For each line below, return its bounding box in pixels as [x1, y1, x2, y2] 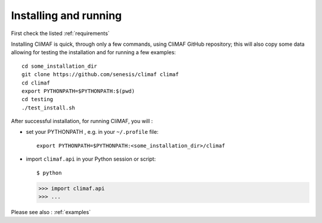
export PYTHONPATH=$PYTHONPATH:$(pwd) [21, 87, 135, 95]
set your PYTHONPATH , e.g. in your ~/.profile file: [26, 128, 159, 136]
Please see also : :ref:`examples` [11, 208, 91, 215]
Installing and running [11, 9, 122, 22]
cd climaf [21, 79, 50, 86]
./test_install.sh [21, 104, 76, 111]
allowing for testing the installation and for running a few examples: [11, 49, 176, 56]
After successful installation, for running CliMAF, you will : [11, 118, 153, 125]
